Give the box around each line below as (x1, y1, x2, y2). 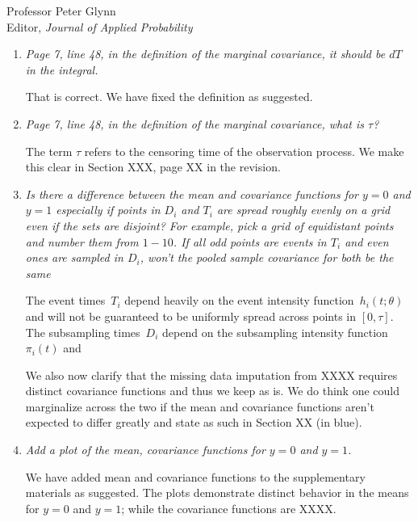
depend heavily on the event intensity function (124, 292, 354, 309)
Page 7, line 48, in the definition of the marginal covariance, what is (25, 115, 364, 132)
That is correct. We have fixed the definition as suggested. (25, 88, 313, 105)
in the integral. (25, 61, 98, 78)
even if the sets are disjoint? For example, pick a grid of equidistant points (25, 217, 394, 234)
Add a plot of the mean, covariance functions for (25, 441, 265, 458)
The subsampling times (25, 323, 140, 340)
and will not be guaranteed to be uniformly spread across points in (25, 307, 357, 324)
